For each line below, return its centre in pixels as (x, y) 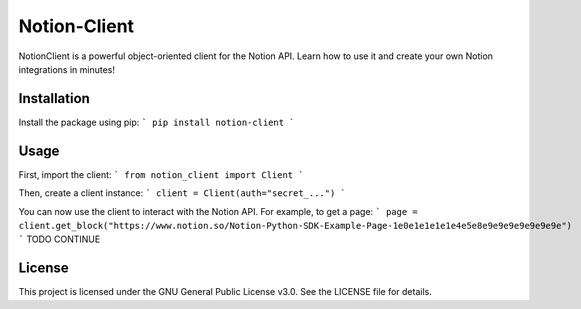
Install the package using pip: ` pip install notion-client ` (156, 122)
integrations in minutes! (66, 69)
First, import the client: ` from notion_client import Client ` (161, 174)
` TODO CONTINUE (59, 239)
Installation (54, 98)
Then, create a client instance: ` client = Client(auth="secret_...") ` (182, 193)
